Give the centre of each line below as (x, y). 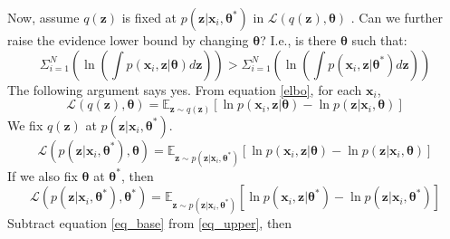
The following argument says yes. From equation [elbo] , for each (185, 89)
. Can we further (397, 17)
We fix (25, 124)
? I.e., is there (298, 40)
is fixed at (149, 17)
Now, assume (43, 17)
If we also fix (43, 175)
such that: (379, 40)
